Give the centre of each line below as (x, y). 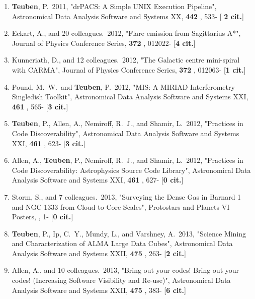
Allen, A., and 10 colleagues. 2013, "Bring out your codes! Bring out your (125, 270)
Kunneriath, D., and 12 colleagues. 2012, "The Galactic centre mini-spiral (126, 60)
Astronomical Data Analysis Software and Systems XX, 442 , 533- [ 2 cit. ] (128, 16)
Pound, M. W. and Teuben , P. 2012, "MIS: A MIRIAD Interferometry (123, 86)
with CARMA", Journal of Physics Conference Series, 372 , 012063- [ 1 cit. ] (129, 69)
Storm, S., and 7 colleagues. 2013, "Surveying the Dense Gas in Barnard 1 (126, 196)
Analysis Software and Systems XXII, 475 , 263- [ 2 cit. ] (99, 253)
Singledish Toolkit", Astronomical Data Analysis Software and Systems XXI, (130, 97)
